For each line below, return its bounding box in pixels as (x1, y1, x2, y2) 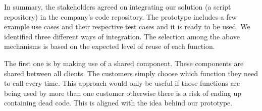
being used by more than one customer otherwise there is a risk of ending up (4, 87, 241, 98)
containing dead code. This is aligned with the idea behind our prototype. (4, 97, 233, 108)
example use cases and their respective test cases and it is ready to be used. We (4, 21, 250, 32)
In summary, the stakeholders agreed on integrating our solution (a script (4, 2, 231, 12)
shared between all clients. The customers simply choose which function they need (4, 68, 258, 78)
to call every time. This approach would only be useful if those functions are (4, 78, 240, 88)
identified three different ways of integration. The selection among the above (4, 31, 240, 41)
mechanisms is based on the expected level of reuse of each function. (4, 41, 215, 51)
